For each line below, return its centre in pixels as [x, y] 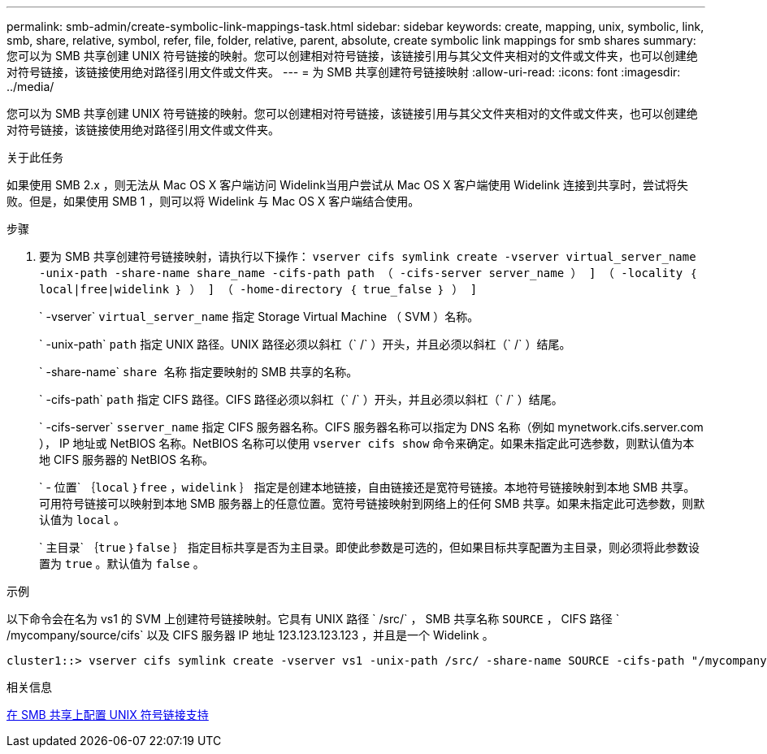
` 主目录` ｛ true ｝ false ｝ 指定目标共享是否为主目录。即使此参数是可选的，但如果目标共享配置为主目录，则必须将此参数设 [370, 547]
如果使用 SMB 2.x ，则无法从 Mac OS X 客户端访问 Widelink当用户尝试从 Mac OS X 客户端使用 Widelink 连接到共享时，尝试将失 [347, 185]
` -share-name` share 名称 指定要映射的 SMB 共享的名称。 [199, 372]
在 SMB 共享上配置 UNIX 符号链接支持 [108, 715]
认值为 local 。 [82, 520]
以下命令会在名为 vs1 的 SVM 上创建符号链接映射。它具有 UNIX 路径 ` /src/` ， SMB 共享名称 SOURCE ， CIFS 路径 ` [313, 619]
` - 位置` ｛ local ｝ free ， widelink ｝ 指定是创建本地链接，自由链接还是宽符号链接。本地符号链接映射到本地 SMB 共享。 [367, 487]
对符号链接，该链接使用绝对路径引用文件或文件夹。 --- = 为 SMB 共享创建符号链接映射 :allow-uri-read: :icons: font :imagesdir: [344, 72]
